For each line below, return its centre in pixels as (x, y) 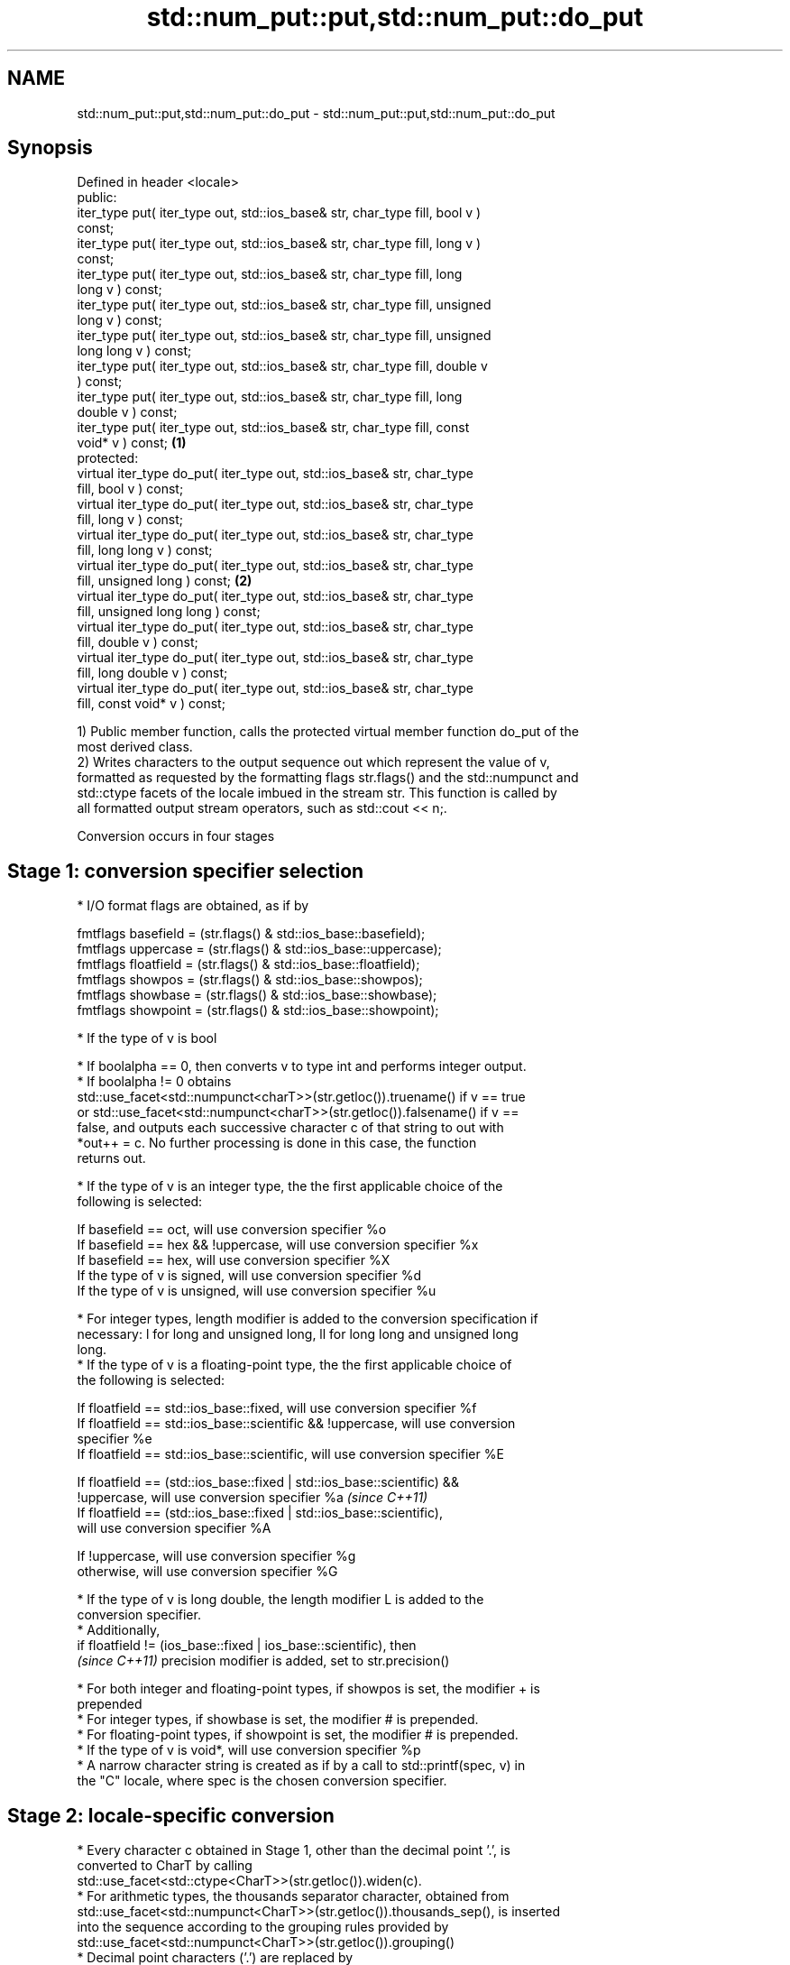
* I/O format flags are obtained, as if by (193, 906)
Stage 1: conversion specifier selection (186, 871)
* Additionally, (119, 1630)
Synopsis (50, 148)
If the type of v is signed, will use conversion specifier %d (249, 1276)
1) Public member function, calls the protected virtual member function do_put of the (328, 732)
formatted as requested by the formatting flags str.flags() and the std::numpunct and (328, 778)
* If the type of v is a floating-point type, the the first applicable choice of (294, 1365)
